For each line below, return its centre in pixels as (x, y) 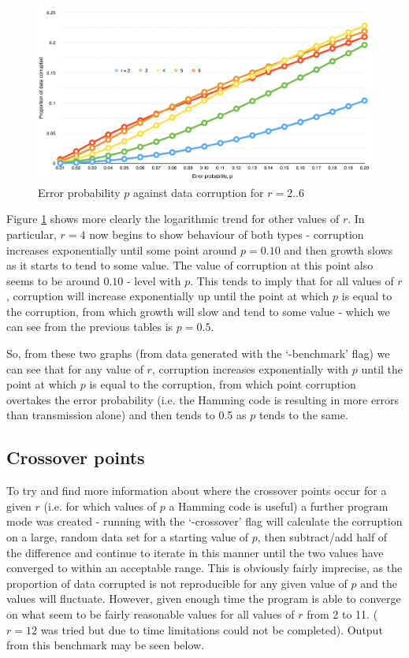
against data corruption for (199, 192)
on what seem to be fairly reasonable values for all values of (151, 614)
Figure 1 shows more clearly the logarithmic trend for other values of (173, 219)
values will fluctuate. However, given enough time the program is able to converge (204, 599)
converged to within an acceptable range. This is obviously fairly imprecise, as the (204, 568)
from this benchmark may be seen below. (106, 645)
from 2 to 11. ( (342, 614)
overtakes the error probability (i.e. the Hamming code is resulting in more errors (203, 399)
